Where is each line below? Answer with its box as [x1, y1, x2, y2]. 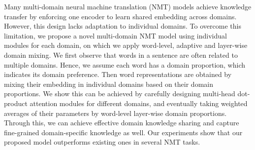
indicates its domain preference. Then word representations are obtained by [4, 69, 232, 79]
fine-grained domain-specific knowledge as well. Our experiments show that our [4, 127, 243, 137]
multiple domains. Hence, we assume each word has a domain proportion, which [4, 59, 246, 70]
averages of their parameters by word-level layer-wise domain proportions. [4, 108, 227, 118]
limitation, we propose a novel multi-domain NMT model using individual [4, 30, 227, 40]
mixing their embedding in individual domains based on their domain [4, 78, 213, 89]
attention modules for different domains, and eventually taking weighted [30, 98, 248, 108]
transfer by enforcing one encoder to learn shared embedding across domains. [4, 11, 237, 21]
